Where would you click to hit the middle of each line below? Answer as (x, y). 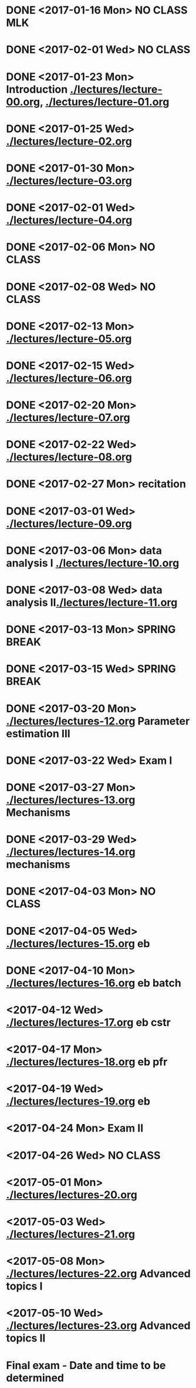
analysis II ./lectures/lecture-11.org (92, 602)
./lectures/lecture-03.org (69, 181)
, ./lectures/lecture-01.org (104, 102)
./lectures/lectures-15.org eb (78, 943)
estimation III (38, 733)
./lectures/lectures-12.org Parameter (98, 721)
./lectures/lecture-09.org (69, 524)
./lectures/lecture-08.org (69, 457)
